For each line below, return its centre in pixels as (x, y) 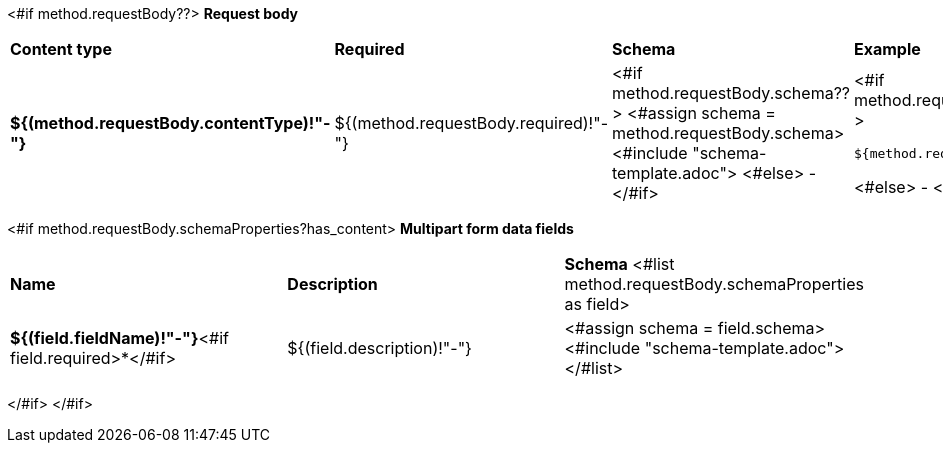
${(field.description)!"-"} (379, 348)
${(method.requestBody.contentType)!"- (170, 123)
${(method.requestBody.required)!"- (471, 123)
